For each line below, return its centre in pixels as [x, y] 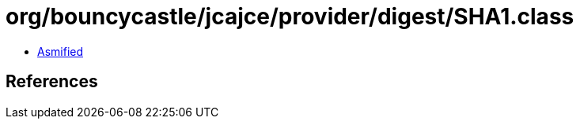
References [52, 82]
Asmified [61, 51]
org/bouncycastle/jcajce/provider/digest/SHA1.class [290, 17]
